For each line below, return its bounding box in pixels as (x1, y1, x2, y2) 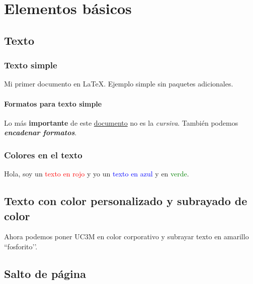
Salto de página (4, 265, 86, 281)
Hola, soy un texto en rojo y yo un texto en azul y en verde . (4, 168, 189, 179)
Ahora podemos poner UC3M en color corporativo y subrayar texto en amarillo (4, 231, 249, 242)
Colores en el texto (4, 148, 82, 161)
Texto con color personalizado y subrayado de (4, 193, 247, 209)
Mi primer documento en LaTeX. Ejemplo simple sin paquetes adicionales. (4, 78, 233, 89)
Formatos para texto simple (4, 98, 102, 109)
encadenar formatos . (4, 127, 77, 138)
